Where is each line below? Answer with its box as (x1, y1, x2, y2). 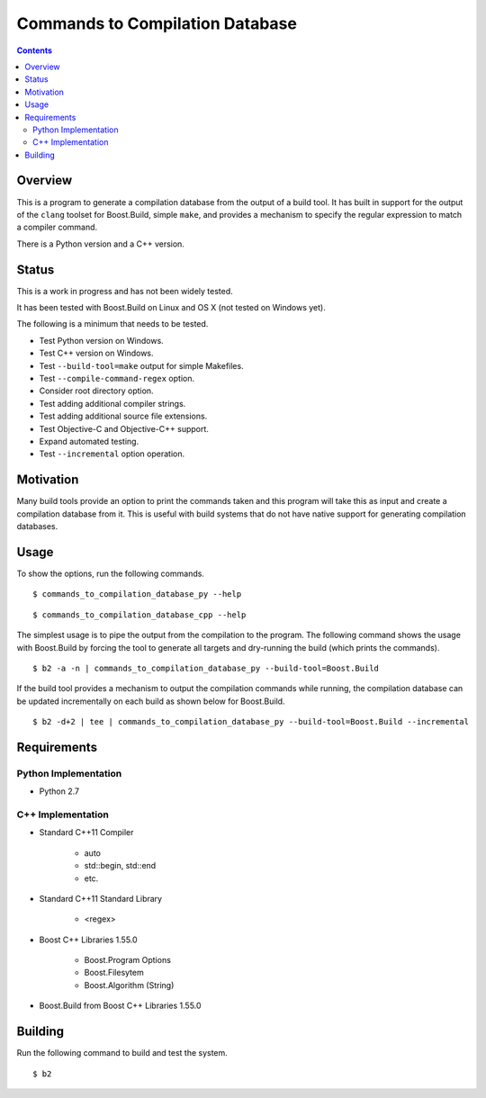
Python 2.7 (39, 786, 80, 796)
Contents (16, 45, 53, 56)
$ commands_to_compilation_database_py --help (32, 589, 242, 599)
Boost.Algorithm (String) (84, 979, 175, 990)
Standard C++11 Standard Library (39, 893, 162, 904)
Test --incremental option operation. (39, 448, 185, 459)
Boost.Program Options (84, 955, 171, 966)
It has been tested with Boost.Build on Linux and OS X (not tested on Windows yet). (16, 302, 326, 313)
